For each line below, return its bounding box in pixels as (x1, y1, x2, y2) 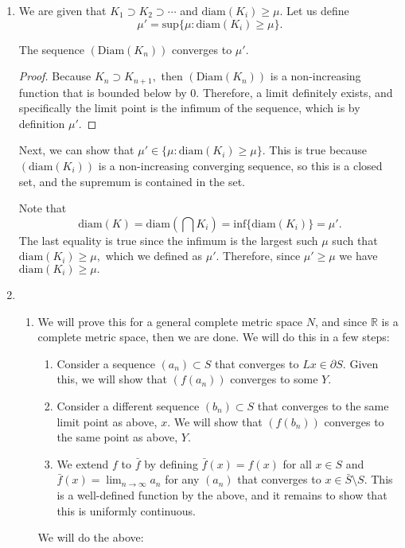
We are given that (18, 2, 107, 18)
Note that (18, 200, 67, 216)
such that (332, 231, 378, 248)
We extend (56, 455, 109, 472)
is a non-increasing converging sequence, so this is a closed (98, 157, 383, 174)
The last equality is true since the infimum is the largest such (18, 231, 318, 248)
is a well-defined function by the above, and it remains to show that (56, 486, 387, 503)
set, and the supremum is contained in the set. (18, 173, 246, 189)
